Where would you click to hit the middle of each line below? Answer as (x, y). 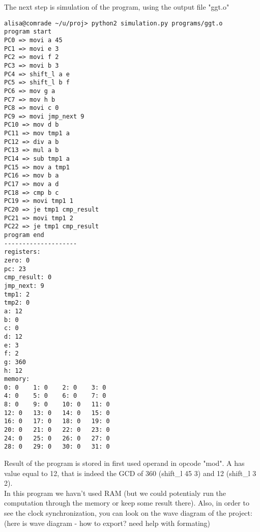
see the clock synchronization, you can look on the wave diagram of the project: (128, 513)
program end (24, 235)
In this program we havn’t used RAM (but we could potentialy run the (115, 493)
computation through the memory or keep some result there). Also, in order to (127, 503)
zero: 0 (17, 260)
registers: (22, 252)
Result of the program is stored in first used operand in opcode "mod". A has (124, 463)
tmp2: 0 (17, 303)
